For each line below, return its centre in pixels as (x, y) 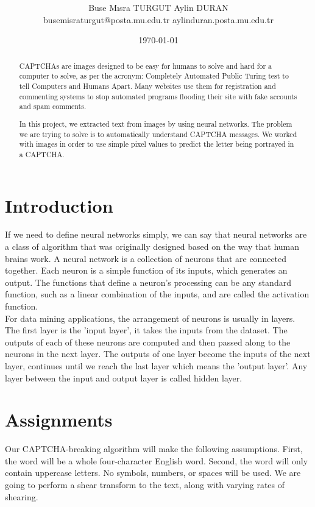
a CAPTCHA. (42, 154)
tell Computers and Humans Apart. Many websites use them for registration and (147, 86)
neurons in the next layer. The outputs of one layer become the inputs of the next (158, 354)
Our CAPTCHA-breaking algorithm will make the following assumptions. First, (154, 449)
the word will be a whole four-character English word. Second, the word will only (157, 460)
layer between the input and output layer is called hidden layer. (124, 378)
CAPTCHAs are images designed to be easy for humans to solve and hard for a (145, 66)
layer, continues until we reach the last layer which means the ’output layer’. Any (156, 365)
